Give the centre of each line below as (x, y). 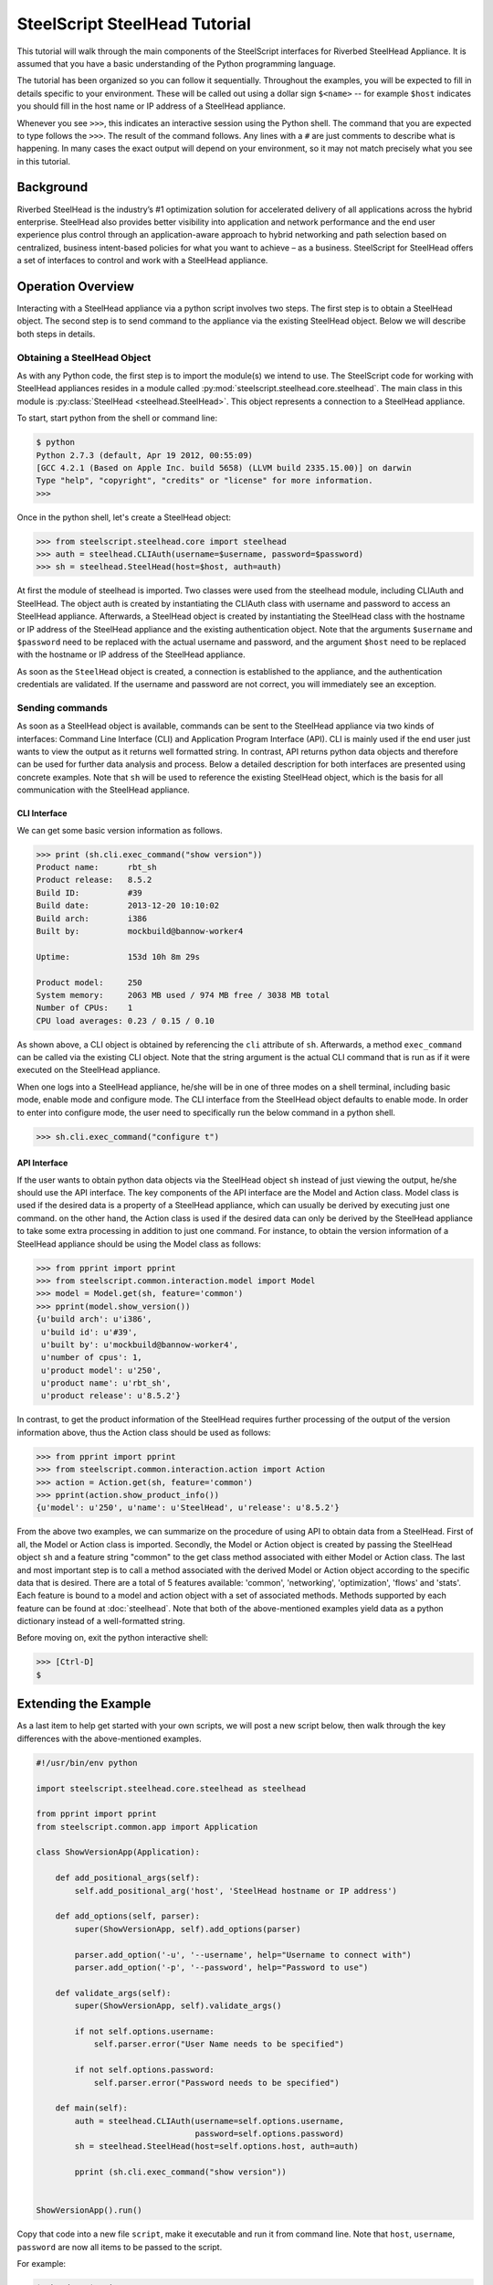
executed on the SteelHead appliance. (89, 1070)
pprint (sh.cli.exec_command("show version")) (180, 2172)
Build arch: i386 (92, 918)
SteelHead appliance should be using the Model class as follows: (139, 1244)
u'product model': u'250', (101, 1370)
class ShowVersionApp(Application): (118, 1852)
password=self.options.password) (270, 2134)
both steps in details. (56, 334)
